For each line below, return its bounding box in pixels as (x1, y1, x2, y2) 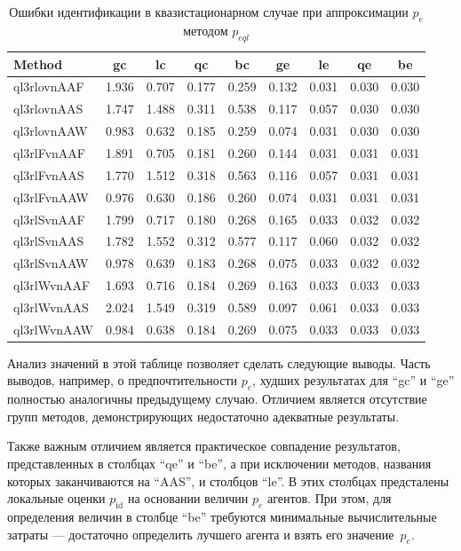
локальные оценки (7, 489, 106, 508)
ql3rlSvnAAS (13, 232, 84, 250)
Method (13, 54, 63, 73)
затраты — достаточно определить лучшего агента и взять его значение (7, 524, 394, 543)
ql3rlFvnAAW (13, 187, 89, 206)
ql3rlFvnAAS (13, 165, 84, 184)
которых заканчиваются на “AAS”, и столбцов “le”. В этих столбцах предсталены (7, 471, 449, 490)
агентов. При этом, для (267, 489, 392, 508)
